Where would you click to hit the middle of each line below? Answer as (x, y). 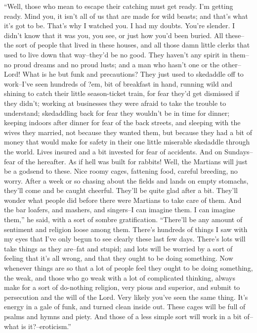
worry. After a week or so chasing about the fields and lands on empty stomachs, (126, 180)
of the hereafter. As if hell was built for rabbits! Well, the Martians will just (132, 161)
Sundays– (238, 151)
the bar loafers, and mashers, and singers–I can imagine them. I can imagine (120, 210)
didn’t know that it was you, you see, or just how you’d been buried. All (114, 35)
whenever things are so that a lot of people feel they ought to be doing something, (128, 268)
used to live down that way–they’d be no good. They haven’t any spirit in (116, 54)
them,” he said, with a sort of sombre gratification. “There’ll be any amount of (123, 219)
